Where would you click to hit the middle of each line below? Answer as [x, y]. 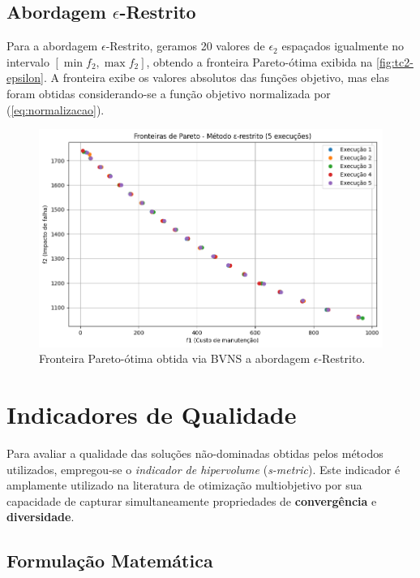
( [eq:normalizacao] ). [56, 109]
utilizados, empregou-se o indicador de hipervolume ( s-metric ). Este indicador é [204, 469]
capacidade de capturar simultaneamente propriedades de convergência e [192, 500]
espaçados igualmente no [343, 46]
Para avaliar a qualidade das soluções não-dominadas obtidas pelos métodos [195, 453]
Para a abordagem [52, 46]
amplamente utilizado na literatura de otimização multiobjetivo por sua [184, 485]
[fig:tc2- [394, 61]
